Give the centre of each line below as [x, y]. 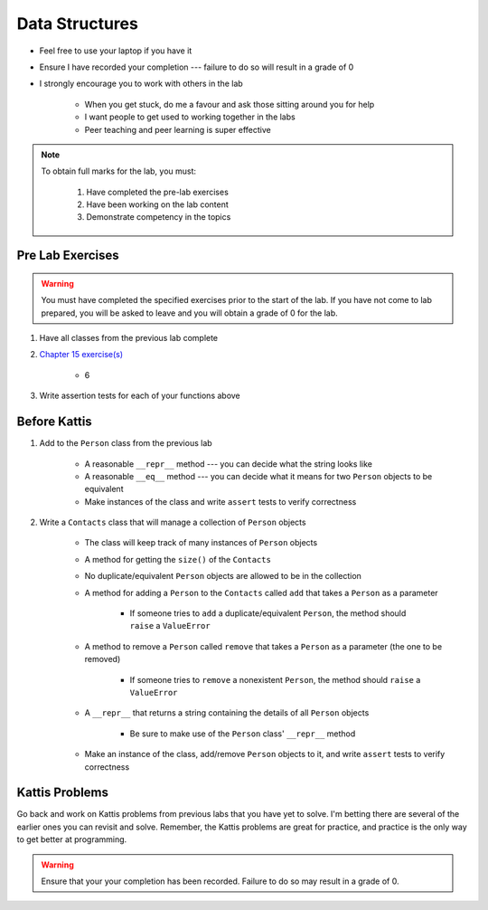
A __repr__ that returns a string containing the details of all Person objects [227, 713]
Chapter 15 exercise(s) [81, 355]
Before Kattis [54, 422]
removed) [103, 659]
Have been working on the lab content [158, 204]
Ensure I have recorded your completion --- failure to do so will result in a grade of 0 [197, 67]
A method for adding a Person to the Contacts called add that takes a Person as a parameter [261, 592]
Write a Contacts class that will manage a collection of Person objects [173, 522]
